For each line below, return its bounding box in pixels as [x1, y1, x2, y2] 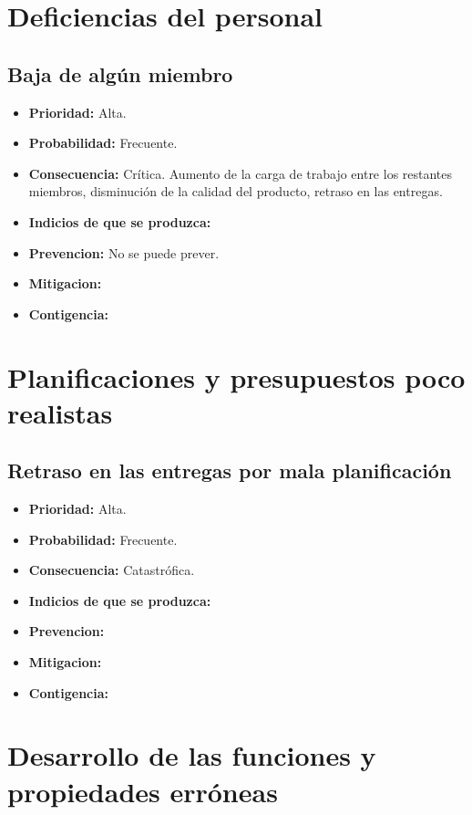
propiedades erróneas [7, 772, 278, 810]
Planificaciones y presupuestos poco [7, 358, 466, 395]
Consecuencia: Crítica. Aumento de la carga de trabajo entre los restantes [28, 163, 453, 183]
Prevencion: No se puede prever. [28, 243, 220, 262]
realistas [7, 393, 113, 431]
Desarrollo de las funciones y [7, 737, 376, 774]
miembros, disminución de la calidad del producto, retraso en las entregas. [28, 182, 443, 201]
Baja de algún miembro [7, 59, 233, 88]
